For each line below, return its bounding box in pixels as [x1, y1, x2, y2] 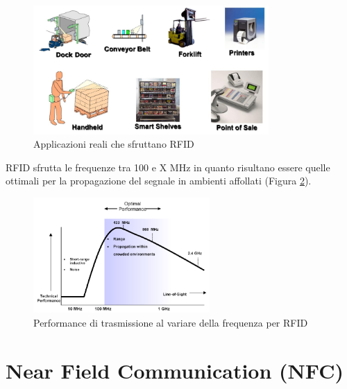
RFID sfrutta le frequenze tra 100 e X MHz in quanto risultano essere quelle [6, 159, 330, 174]
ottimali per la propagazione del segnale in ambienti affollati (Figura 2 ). [6, 173, 312, 188]
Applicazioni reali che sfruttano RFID [33, 137, 194, 151]
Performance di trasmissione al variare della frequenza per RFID [33, 315, 308, 330]
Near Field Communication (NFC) [6, 356, 344, 384]
